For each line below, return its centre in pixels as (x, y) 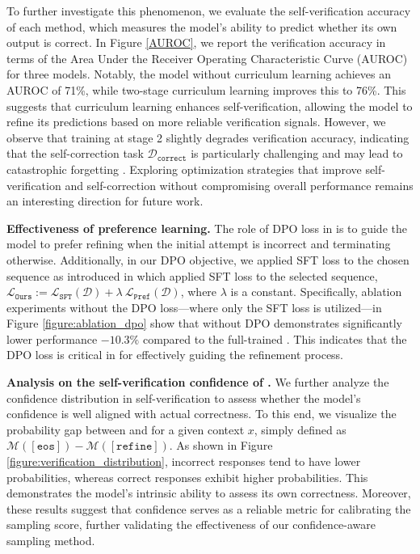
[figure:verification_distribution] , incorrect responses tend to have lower (184, 461)
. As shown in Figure (221, 445)
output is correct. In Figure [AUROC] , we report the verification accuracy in (196, 42)
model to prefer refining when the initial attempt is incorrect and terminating (199, 244)
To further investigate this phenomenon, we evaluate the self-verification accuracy (209, 11)
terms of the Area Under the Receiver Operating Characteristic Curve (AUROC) (207, 58)
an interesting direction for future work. (105, 201)
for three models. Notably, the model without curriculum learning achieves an (199, 74)
